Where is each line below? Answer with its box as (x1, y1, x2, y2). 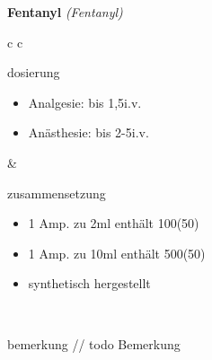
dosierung (7, 63, 60, 82)
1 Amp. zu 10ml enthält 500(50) (28, 243, 206, 262)
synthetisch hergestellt (28, 274, 151, 293)
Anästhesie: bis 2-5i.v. (28, 123, 149, 142)
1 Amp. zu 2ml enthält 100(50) (28, 214, 199, 233)
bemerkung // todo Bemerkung (7, 334, 181, 353)
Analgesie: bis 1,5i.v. (28, 92, 142, 111)
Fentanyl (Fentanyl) (7, 3, 123, 21)
